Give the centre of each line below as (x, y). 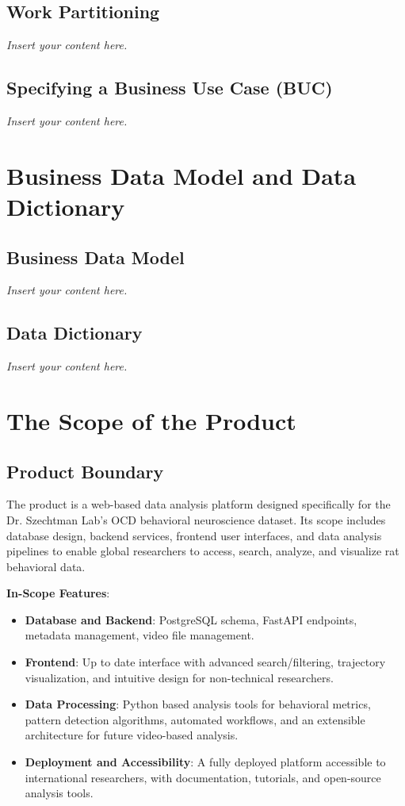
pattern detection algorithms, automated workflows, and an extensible (195, 719)
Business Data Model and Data (181, 175)
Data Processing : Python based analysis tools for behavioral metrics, (198, 704)
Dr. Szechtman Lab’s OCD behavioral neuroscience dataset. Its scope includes (196, 519)
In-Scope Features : (58, 593)
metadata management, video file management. (139, 635)
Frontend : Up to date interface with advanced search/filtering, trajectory (205, 662)
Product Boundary (85, 471)
